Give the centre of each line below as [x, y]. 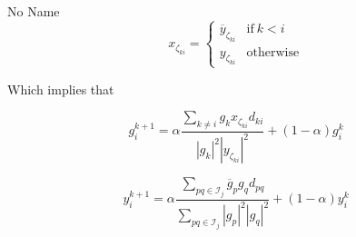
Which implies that [61, 89]
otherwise [273, 52]
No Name [34, 11]
